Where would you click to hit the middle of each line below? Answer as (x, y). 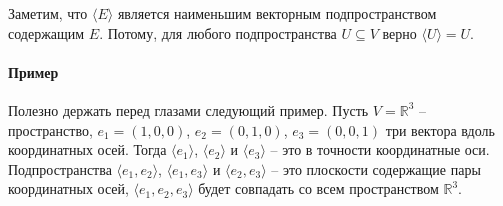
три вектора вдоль (440, 129)
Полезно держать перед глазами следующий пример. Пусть (188, 109)
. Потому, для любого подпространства (218, 32)
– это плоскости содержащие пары (376, 168)
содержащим (46, 32)
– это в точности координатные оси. (380, 149)
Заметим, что (48, 13)
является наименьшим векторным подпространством (277, 13)
